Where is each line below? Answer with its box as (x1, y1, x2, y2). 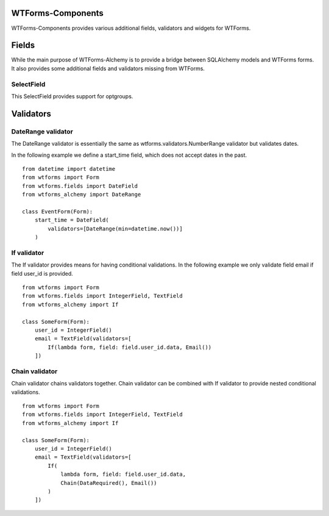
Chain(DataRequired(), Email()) (60, 479, 158, 486)
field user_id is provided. (11, 270, 73, 277)
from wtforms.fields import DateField (22, 182, 138, 189)
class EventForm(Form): (22, 208, 93, 215)
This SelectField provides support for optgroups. (11, 92, 133, 100)
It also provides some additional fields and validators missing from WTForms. (11, 65, 205, 72)
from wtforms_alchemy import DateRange (22, 191, 141, 198)
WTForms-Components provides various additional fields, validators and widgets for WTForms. (11, 24, 251, 32)
